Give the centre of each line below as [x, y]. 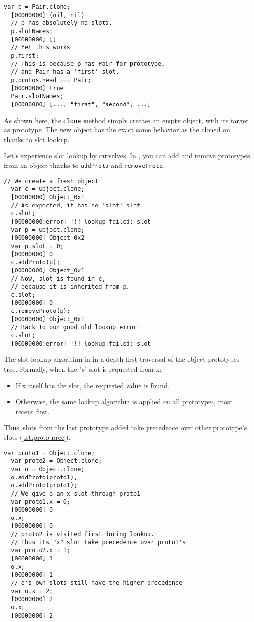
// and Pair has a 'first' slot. [65, 72]
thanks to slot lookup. [37, 139]
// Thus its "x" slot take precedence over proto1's [98, 542]
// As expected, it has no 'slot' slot [76, 205]
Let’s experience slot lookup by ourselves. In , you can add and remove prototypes [127, 155]
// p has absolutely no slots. [62, 23]
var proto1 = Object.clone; [50, 453]
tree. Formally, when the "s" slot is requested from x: [83, 369]
